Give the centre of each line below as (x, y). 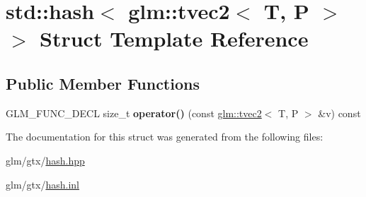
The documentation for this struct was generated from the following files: (165, 137)
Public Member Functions (103, 83)
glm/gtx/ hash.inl (42, 184)
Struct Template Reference (174, 38)
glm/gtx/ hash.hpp (45, 160)
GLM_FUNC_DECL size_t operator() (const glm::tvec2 (134, 113)
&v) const (339, 113)
